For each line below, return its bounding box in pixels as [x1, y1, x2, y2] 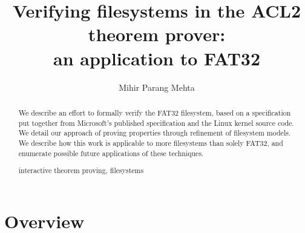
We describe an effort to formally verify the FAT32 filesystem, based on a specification [18, 107, 291, 117]
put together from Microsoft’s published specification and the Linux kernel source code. [18, 117, 294, 128]
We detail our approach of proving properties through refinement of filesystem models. [18, 128, 291, 138]
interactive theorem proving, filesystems [18, 165, 144, 176]
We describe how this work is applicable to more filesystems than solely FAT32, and [18, 137, 283, 148]
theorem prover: [88, 22, 226, 47]
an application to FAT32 [53, 45, 260, 70]
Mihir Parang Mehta [119, 80, 195, 93]
